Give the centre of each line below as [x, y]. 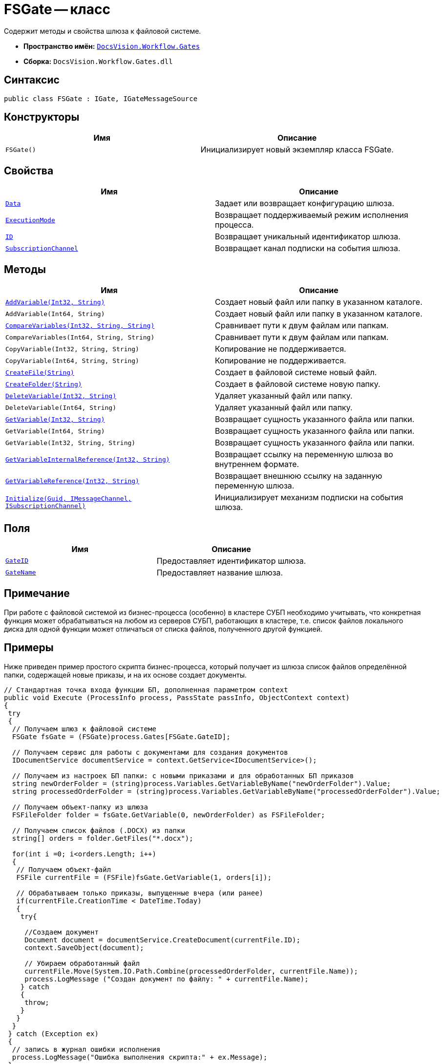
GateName [21, 573]
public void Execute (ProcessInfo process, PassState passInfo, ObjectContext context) [177, 697]
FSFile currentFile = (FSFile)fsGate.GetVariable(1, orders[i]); [144, 877]
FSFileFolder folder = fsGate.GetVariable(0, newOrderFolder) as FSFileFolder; [169, 815]
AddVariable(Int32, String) [55, 302]
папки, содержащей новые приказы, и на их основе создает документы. [126, 675]
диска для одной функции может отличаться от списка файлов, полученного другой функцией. [163, 629]
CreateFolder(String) [44, 384]
